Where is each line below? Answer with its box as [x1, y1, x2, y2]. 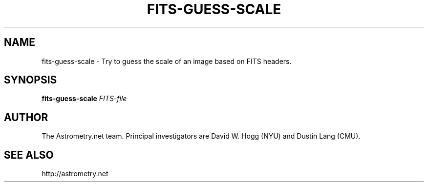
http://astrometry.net [42, 169, 108, 178]
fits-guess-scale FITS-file [42, 94, 127, 103]
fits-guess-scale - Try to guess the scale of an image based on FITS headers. [42, 57, 292, 65]
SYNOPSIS [4, 74, 57, 86]
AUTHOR [4, 111, 48, 124]
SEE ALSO [4, 148, 54, 161]
